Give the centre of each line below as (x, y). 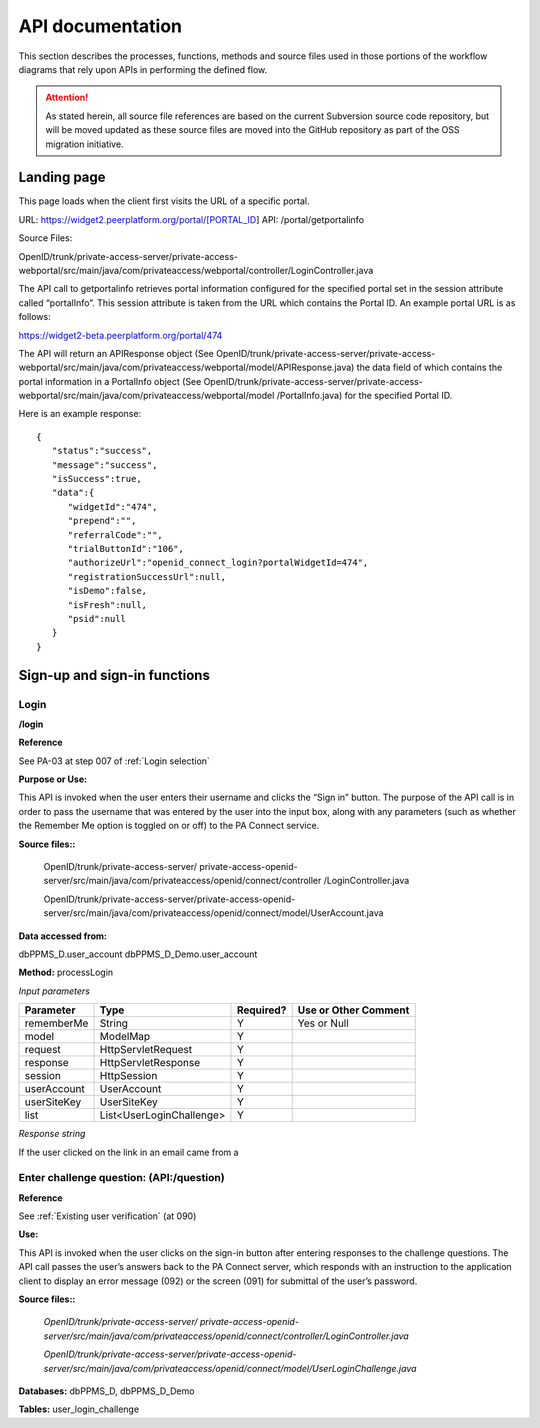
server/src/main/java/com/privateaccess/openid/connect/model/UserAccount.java (213, 913)
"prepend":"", (102, 521)
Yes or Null (323, 1023)
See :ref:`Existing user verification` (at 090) (107, 1216)
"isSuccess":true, (96, 479)
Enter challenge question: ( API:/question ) (121, 1178)
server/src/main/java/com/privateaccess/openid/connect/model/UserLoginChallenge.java (230, 1368)
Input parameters (54, 991)
